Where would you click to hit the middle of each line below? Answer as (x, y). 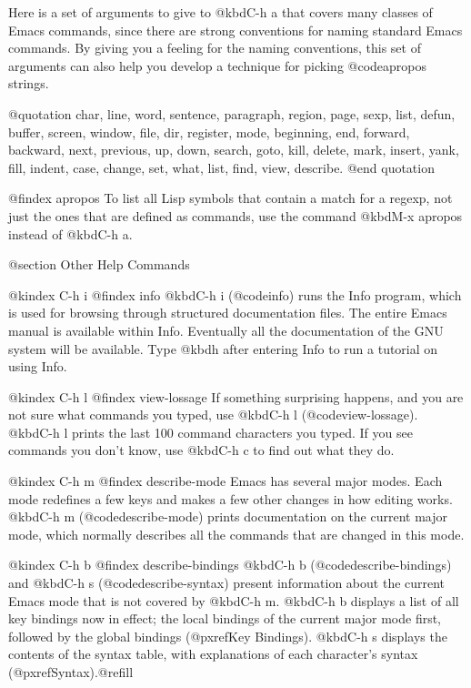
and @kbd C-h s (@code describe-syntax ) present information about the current (227, 583)
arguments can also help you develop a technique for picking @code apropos (218, 65)
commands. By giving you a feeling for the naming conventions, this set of (215, 48)
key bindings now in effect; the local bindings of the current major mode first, (225, 618)
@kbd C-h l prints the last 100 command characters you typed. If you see (210, 432)
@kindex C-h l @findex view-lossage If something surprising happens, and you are (236, 396)
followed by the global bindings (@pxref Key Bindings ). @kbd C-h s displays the (228, 636)
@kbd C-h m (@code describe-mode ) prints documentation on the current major (228, 516)
